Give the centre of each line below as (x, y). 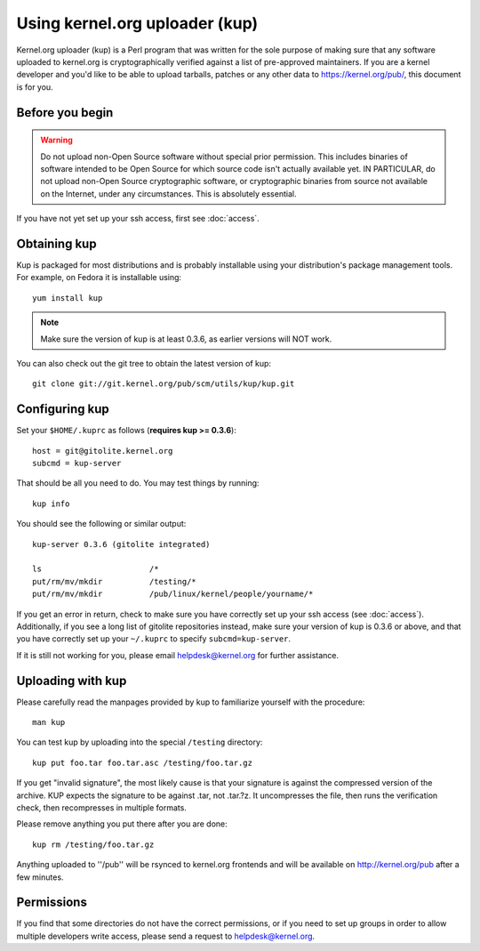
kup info (51, 504)
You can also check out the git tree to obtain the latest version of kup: (144, 363)
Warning (56, 140)
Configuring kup (63, 409)
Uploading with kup (72, 681)
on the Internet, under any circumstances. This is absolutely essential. (168, 193)
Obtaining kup (56, 243)
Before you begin (65, 113)
